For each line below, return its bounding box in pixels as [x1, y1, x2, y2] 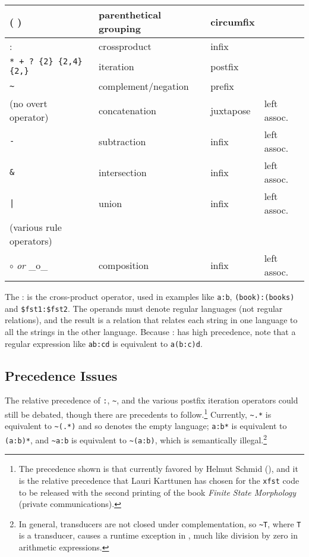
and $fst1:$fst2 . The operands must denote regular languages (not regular [5, 302, 283, 314]
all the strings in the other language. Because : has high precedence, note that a [5, 325, 296, 337]
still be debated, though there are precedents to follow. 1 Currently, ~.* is [5, 406, 272, 420]
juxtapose [210, 103, 251, 117]
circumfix [210, 14, 255, 29]
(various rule [10, 220, 62, 234]
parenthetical [99, 8, 162, 21]
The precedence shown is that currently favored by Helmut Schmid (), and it [18, 462, 298, 475]
